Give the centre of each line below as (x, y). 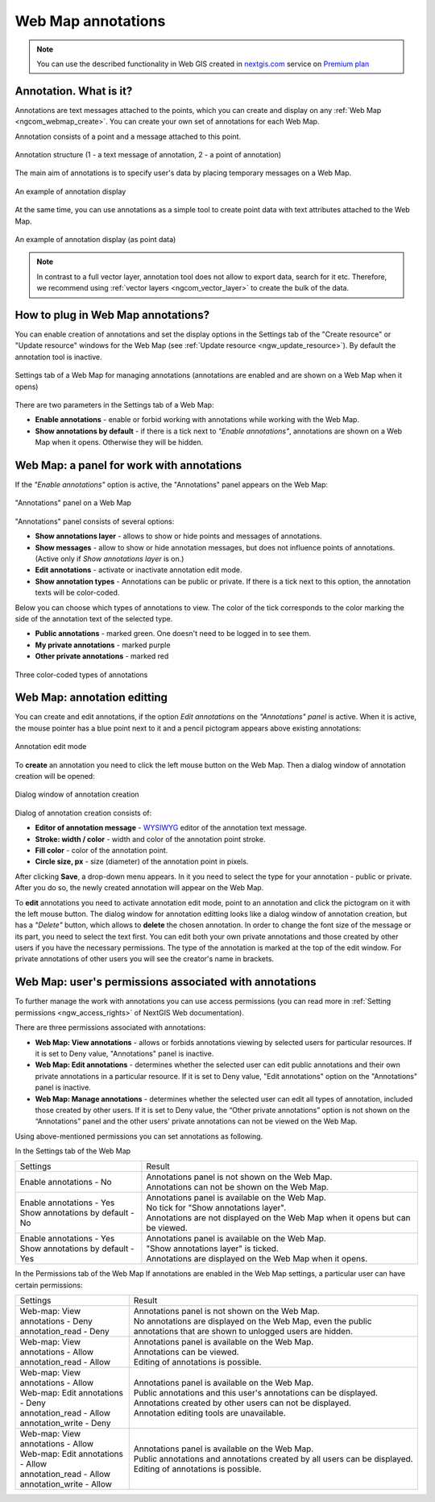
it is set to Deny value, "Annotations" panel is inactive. (124, 1053)
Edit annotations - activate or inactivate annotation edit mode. (139, 570)
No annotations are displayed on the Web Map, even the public (253, 1321)
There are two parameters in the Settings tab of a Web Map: (114, 405)
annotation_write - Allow (66, 1484)
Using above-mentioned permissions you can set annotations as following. (139, 1136)
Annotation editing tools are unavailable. (209, 1413)
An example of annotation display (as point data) (95, 239)
